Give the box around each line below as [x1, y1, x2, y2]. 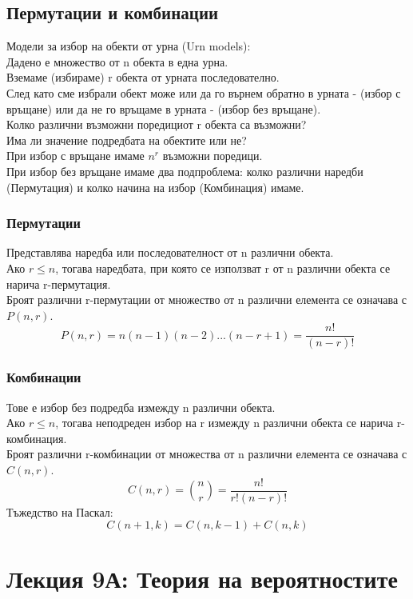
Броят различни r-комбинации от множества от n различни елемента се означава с [6, 445, 407, 462]
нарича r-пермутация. [6, 275, 111, 292]
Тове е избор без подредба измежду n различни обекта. [6, 398, 276, 415]
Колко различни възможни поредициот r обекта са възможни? [6, 116, 307, 133]
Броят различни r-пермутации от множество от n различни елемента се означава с [6, 291, 407, 308]
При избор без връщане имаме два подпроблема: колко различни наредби [6, 162, 363, 179]
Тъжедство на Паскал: [6, 503, 113, 520]
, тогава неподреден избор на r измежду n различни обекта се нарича [55, 414, 394, 431]
